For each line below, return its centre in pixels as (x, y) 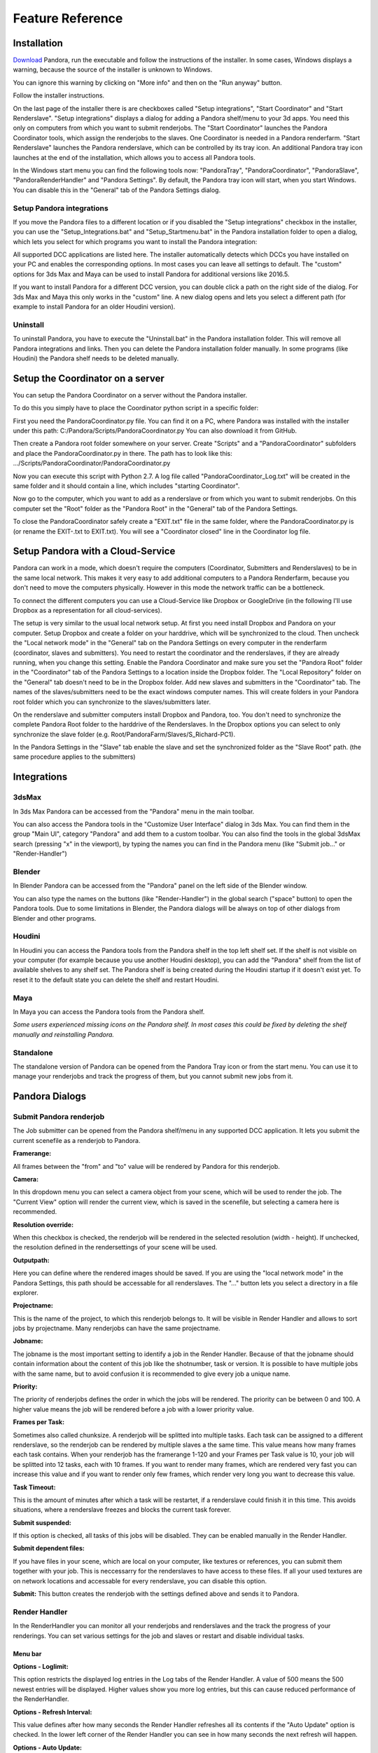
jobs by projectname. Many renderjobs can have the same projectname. (117, 1328)
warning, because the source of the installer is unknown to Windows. (113, 69)
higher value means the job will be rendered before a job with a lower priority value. (134, 1409)
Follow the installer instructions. (59, 95)
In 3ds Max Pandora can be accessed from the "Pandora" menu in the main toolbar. (134, 811)
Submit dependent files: (49, 1548)
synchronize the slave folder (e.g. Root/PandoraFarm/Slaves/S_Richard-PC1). (124, 734)
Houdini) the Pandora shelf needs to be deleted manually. (96, 358)
